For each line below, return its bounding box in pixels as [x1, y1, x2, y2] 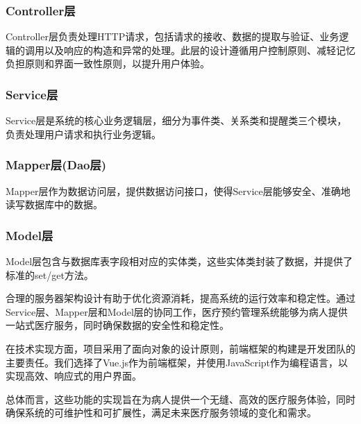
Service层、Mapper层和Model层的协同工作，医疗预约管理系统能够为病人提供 [6, 304, 348, 319]
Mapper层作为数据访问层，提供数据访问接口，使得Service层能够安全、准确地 [6, 183, 351, 198]
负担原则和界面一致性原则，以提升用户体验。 [6, 56, 210, 71]
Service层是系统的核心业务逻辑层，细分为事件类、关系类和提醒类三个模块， [6, 113, 347, 128]
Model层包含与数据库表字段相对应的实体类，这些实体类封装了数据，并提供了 [6, 254, 353, 269]
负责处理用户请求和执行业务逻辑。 [6, 126, 161, 141]
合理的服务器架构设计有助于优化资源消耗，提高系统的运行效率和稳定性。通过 [6, 291, 355, 305]
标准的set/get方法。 [6, 267, 94, 282]
